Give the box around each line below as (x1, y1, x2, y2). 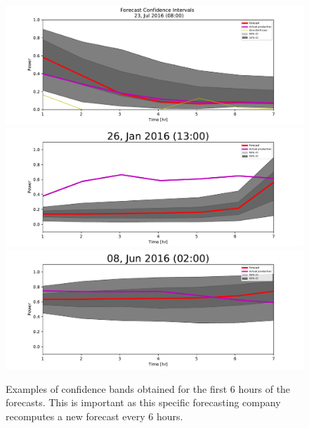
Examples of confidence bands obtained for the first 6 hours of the (6, 381, 291, 396)
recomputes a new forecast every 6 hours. (6, 409, 183, 423)
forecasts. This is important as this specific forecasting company (6, 395, 281, 410)
